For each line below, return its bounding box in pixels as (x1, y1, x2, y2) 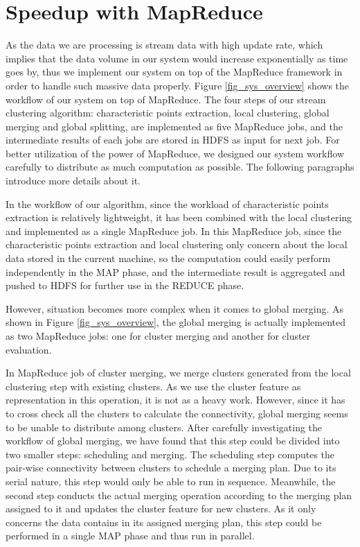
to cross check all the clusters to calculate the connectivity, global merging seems (6, 406, 348, 420)
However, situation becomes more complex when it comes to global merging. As (6, 301, 344, 315)
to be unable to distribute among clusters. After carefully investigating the (6, 419, 323, 434)
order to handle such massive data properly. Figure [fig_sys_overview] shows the (6, 78, 350, 92)
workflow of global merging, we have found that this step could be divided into (6, 433, 340, 448)
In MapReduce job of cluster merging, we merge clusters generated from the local (6, 365, 351, 380)
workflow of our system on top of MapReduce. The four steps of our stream (6, 92, 326, 106)
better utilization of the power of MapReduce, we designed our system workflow (6, 146, 345, 160)
